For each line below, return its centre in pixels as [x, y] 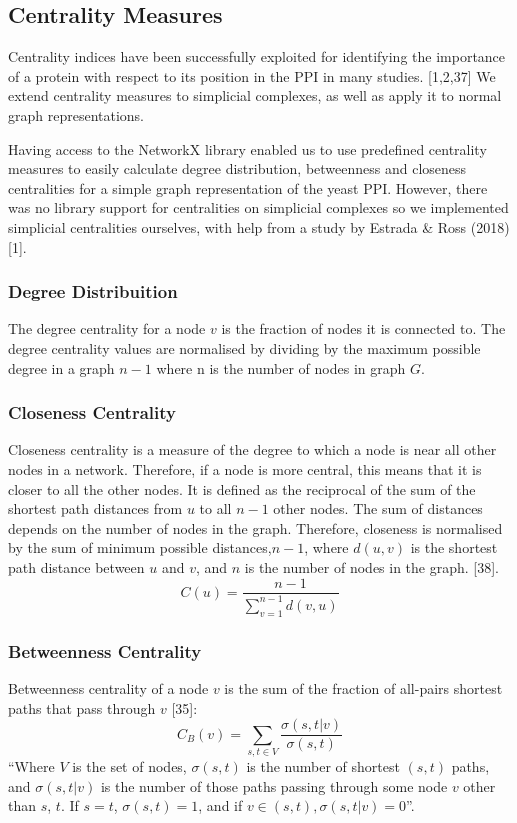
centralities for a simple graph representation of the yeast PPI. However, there [248, 187]
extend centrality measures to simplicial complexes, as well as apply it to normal [255, 95]
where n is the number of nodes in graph [281, 367]
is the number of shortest [323, 765]
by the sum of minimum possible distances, [140, 547]
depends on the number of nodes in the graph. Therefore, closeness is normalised [255, 527]
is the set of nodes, [129, 765]
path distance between [76, 566]
